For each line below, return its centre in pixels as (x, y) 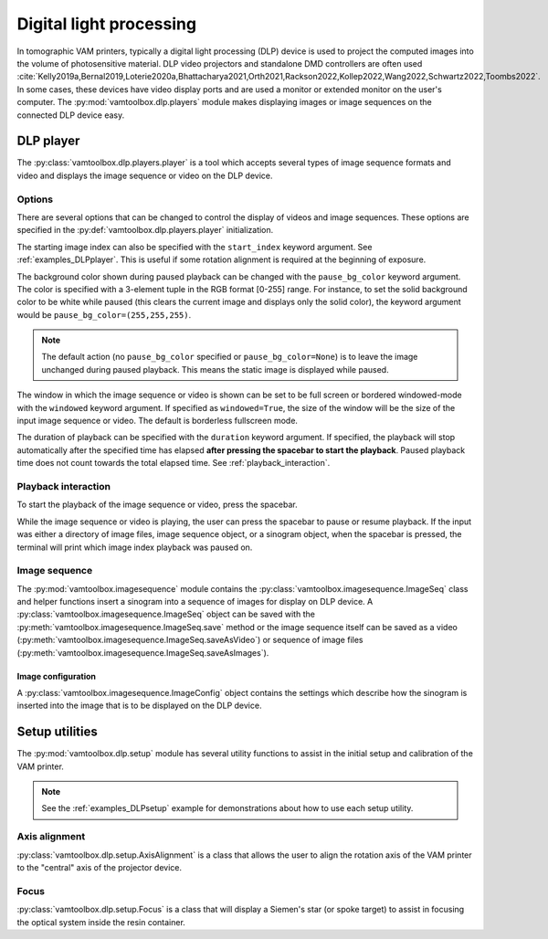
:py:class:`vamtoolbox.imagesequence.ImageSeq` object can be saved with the (166, 614)
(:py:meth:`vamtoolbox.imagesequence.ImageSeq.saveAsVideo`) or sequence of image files (190, 640)
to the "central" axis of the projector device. (100, 867)
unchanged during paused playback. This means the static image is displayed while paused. (215, 369)
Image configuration (56, 676)
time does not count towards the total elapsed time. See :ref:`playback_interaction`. (174, 463)
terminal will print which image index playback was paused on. (135, 547)
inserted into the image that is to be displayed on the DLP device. (139, 706)
